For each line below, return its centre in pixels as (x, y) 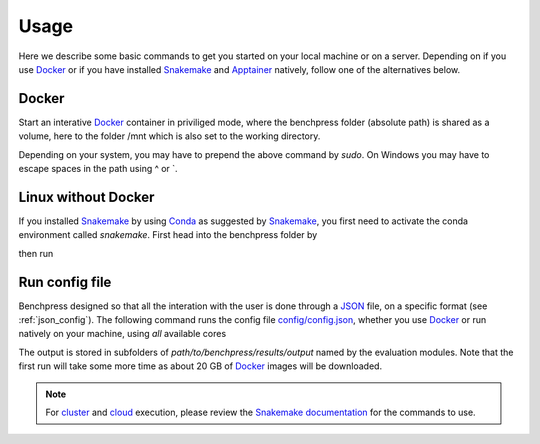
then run (36, 253)
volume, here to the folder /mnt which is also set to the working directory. (169, 136)
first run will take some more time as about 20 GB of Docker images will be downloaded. (200, 366)
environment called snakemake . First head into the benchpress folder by (168, 235)
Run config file (65, 281)
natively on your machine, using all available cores (122, 334)
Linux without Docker (86, 196)
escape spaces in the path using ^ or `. (98, 169)
